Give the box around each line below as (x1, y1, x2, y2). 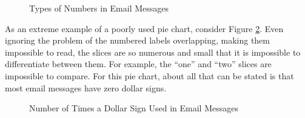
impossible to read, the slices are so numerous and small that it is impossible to (5, 45, 301, 58)
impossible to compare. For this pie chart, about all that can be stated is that (5, 69, 294, 82)
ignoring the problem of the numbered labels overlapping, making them (5, 34, 270, 47)
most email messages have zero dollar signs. (5, 81, 167, 94)
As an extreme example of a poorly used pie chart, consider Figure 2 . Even (5, 22, 284, 34)
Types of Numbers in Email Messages (29, 2, 169, 14)
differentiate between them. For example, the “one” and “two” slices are (5, 57, 272, 70)
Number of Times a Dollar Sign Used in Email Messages (29, 102, 238, 114)
